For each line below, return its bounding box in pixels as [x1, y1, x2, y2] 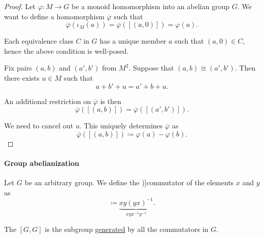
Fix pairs [4, 62, 32, 73]
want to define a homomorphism [4, 11, 105, 21]
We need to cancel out [4, 120, 74, 131]
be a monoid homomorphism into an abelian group [72, 1, 229, 11]
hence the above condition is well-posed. [4, 45, 129, 56]
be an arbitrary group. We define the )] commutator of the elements [24, 177, 234, 188]
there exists [4, 72, 40, 83]
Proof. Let [4, 1, 36, 11]
